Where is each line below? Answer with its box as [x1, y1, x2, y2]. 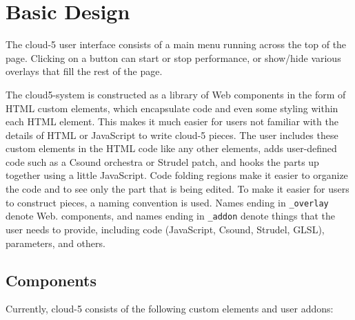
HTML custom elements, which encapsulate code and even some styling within [6, 100, 338, 115]
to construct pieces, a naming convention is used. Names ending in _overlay [6, 195, 329, 209]
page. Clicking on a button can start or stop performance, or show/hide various [6, 50, 341, 65]
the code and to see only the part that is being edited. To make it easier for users [6, 182, 349, 196]
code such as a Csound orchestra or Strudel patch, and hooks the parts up [6, 154, 319, 169]
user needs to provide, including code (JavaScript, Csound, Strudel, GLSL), [6, 222, 325, 236]
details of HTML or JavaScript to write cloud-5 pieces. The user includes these [6, 127, 338, 142]
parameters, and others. [6, 235, 105, 250]
